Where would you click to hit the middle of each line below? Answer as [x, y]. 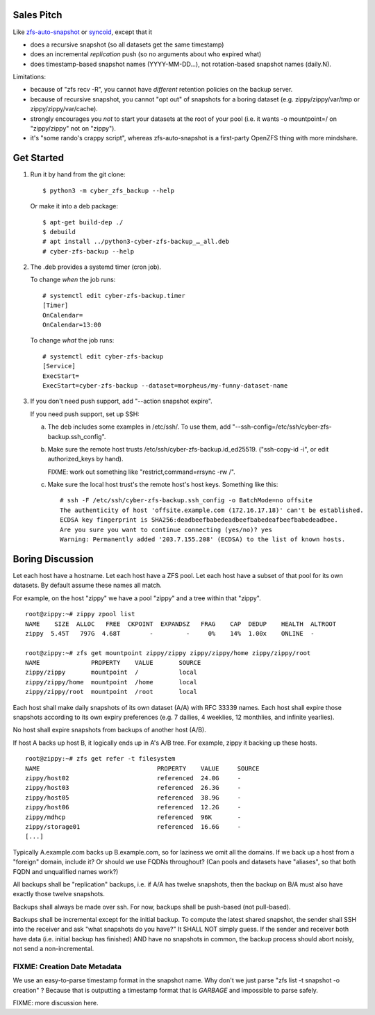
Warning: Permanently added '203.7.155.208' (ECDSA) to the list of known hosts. [203, 539]
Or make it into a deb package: [74, 206]
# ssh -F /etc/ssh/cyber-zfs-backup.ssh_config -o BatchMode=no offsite [186, 501]
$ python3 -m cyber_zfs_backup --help [109, 190]
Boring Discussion [53, 559]
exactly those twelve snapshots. [59, 894]
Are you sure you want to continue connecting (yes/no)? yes [166, 529]
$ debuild [59, 232]
